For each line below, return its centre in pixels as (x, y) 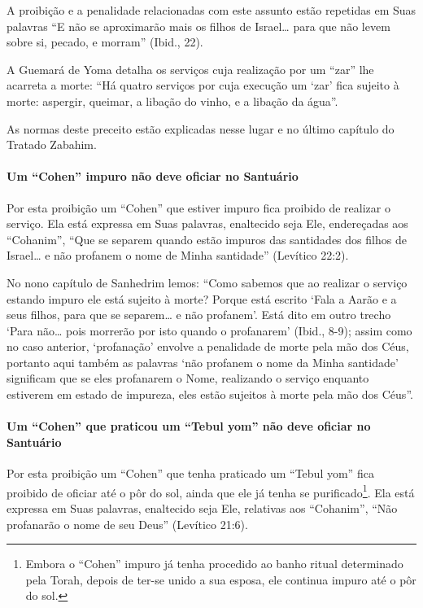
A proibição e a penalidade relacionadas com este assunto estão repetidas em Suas (211, 10)
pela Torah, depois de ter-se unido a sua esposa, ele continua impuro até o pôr (221, 579)
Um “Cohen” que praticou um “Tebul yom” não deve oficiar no (189, 426)
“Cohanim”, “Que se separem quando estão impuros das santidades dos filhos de (207, 239)
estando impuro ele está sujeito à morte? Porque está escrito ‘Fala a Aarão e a (202, 298)
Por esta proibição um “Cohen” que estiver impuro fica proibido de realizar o (198, 207)
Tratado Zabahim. (52, 144)
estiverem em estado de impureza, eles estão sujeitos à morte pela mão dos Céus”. (210, 394)
